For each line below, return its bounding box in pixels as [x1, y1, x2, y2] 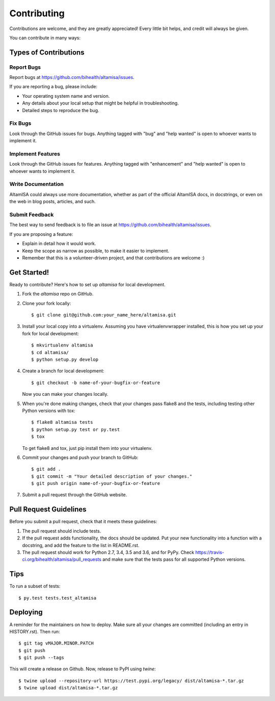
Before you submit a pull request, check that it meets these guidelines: [9, 519, 157, 525]
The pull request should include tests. [22, 528, 101, 534]
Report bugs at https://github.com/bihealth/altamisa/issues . [9, 74, 134, 80]
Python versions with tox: [22, 408, 76, 414]
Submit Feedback [9, 211, 54, 219]
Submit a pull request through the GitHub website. [22, 492, 127, 498]
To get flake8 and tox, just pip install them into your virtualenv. [22, 445, 153, 451]
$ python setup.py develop [31, 357, 99, 362]
